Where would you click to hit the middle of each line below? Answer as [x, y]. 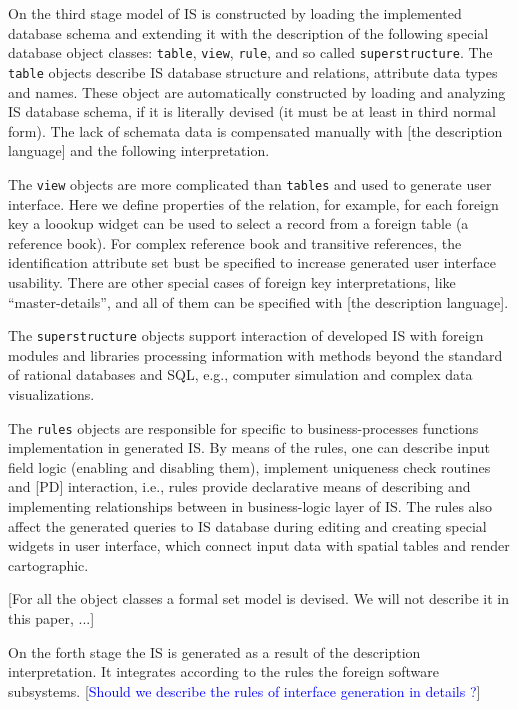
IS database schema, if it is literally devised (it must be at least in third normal [252, 111]
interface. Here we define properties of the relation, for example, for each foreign [253, 203]
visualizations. [51, 393]
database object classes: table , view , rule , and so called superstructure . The [250, 52]
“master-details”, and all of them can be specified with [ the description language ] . [258, 301]
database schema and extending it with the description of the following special [248, 32]
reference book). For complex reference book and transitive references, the [235, 242]
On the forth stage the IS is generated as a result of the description [214, 651]
